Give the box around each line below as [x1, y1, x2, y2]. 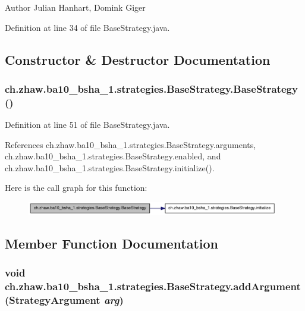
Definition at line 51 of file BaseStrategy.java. [5, 118, 170, 131]
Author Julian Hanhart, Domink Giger [5, 1, 146, 13]
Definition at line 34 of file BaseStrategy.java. [5, 21, 170, 33]
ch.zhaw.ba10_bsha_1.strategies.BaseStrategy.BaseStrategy [5, 81, 298, 96]
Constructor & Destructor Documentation [5, 50, 271, 68]
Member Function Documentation [5, 234, 219, 253]
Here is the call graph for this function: [5, 181, 147, 194]
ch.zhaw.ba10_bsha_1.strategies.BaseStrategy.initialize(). [5, 161, 215, 174]
